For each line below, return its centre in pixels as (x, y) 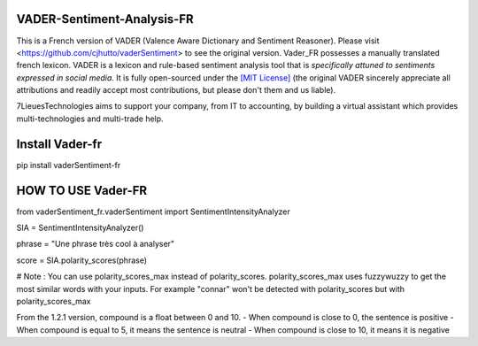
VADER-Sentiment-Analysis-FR (105, 19)
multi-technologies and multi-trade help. (90, 119)
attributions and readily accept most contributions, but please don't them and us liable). (176, 90)
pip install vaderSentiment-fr (69, 165)
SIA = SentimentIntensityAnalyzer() (80, 228)
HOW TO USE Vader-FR (82, 190)
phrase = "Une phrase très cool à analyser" (96, 244)
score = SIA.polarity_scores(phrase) (82, 260)
